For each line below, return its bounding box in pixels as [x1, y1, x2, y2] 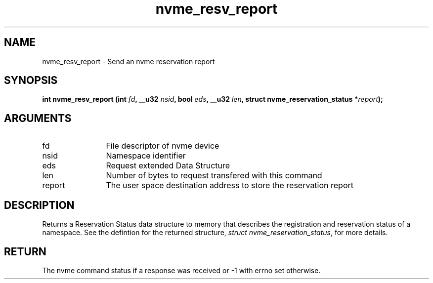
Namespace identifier [106, 151, 186, 161]
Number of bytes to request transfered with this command [106, 170, 322, 181]
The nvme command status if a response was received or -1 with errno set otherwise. [42, 266, 321, 275]
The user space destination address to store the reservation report [106, 180, 353, 191]
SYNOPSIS [4, 74, 58, 87]
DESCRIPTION [4, 199, 75, 211]
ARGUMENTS [4, 112, 72, 124]
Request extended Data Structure [106, 161, 230, 171]
